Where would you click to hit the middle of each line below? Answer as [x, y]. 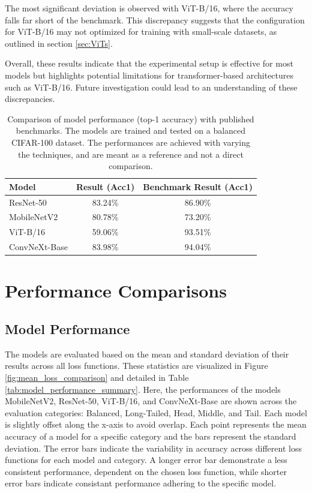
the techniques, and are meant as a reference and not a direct [130, 154]
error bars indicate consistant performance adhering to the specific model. [141, 483]
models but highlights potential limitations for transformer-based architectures [149, 75]
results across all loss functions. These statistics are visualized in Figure [136, 366]
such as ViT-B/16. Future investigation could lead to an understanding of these [151, 87]
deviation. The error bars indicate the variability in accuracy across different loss [153, 448]
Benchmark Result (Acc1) [198, 186]
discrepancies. [30, 99]
